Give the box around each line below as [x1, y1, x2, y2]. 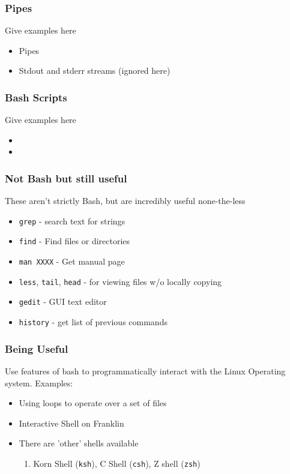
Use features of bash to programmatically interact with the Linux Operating [5, 364, 286, 377]
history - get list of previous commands [19, 316, 168, 328]
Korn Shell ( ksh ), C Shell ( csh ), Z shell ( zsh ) [33, 457, 201, 469]
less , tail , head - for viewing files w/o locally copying [19, 275, 222, 287]
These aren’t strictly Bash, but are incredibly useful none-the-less [5, 194, 246, 207]
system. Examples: [5, 376, 73, 389]
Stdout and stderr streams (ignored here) [19, 64, 171, 77]
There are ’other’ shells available [19, 437, 139, 449]
